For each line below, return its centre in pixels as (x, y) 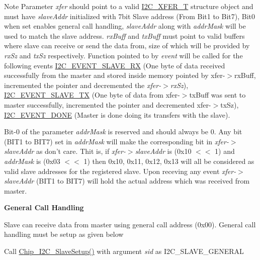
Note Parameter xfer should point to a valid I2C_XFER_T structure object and (129, 6)
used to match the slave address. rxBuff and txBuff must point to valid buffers (124, 35)
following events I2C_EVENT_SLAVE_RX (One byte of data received (115, 65)
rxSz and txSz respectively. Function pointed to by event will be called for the (123, 55)
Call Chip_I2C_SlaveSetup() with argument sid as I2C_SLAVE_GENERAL (124, 251)
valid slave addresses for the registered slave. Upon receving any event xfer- (120, 171)
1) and (225, 151)
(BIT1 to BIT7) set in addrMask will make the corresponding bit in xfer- (116, 141)
